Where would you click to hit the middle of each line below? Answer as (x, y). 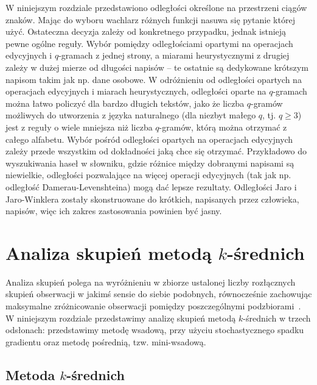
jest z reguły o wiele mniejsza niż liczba (79, 127)
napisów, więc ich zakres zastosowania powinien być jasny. (114, 211)
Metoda (30, 374)
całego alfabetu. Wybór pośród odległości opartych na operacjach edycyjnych (149, 139)
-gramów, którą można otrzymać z (223, 127)
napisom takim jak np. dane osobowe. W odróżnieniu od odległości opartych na (154, 79)
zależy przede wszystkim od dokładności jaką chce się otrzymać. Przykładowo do (156, 151)
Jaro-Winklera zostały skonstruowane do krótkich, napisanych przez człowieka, (152, 199)
